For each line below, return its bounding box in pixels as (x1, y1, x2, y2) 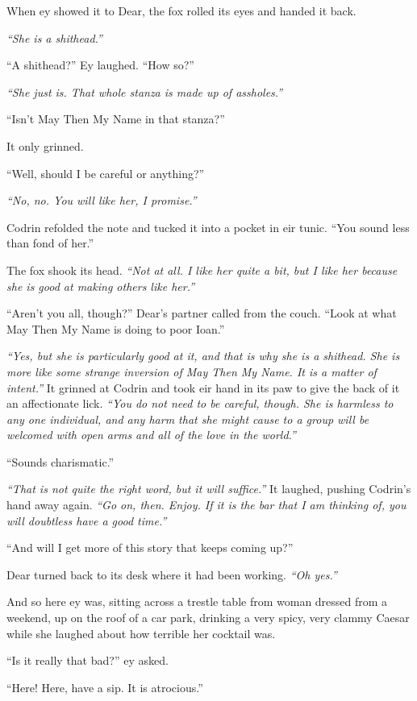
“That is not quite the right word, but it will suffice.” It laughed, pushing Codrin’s (6, 480, 411, 497)
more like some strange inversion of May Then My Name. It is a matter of (6, 363, 377, 380)
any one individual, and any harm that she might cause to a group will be (6, 410, 369, 427)
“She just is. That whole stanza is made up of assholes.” (6, 83, 283, 100)
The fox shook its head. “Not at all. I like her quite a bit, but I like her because (6, 261, 398, 278)
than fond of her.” (6, 234, 94, 251)
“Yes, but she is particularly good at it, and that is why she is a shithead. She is (6, 347, 400, 364)
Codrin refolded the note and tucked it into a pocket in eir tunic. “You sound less (6, 218, 410, 235)
